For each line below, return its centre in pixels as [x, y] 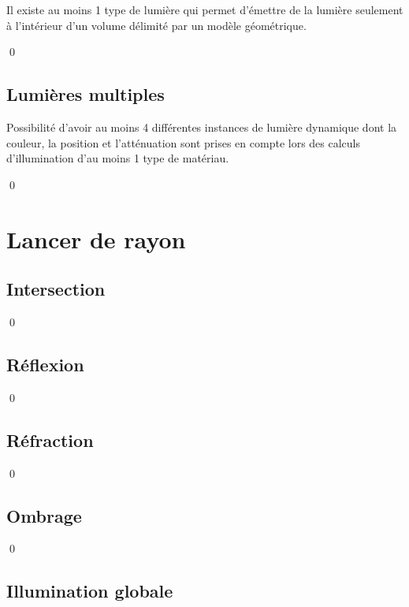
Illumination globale [90, 591]
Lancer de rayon [96, 238]
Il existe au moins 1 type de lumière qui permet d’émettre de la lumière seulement [205, 9]
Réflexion [45, 364]
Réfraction [50, 439]
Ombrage [44, 515]
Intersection [56, 289]
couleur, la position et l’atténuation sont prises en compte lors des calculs [184, 142]
